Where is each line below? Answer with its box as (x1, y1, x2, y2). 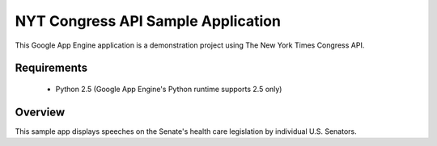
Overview (15, 105, 66, 119)
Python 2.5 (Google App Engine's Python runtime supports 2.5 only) (55, 84, 282, 94)
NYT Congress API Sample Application (15, 12, 281, 30)
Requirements (15, 61, 88, 75)
